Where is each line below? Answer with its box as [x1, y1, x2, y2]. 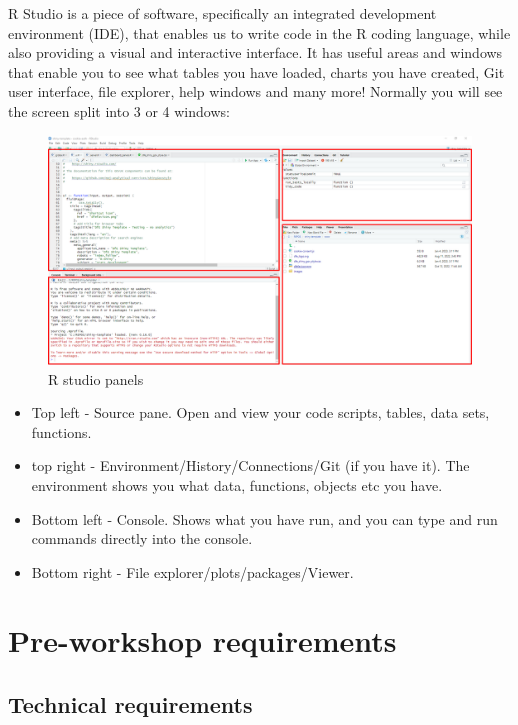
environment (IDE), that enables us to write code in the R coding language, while [8, 22, 511, 43]
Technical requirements [8, 689, 253, 720]
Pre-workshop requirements [8, 620, 397, 661]
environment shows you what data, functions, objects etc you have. [31, 474, 443, 495]
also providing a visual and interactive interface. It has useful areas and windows [8, 42, 503, 63]
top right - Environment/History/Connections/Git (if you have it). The [31, 455, 470, 476]
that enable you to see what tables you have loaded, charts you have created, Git [8, 61, 505, 82]
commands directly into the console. [31, 528, 253, 549]
